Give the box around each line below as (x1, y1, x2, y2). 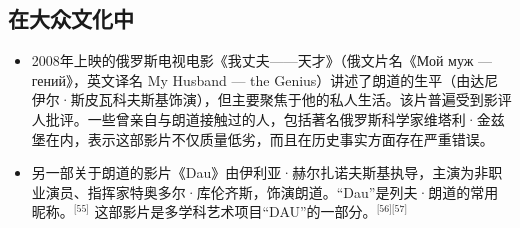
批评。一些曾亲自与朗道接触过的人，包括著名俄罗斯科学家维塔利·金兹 (45, 108, 505, 129)
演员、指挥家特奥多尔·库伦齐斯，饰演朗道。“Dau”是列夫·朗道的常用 (45, 181, 499, 202)
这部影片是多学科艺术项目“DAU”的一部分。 (94, 201, 377, 222)
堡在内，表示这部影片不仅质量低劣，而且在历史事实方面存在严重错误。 (31, 128, 494, 149)
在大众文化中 (8, 3, 134, 34)
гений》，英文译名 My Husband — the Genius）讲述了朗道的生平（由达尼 (31, 69, 499, 90)
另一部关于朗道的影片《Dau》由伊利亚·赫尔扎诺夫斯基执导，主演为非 (31, 162, 489, 183)
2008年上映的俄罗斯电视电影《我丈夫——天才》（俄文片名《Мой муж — (31, 50, 493, 71)
